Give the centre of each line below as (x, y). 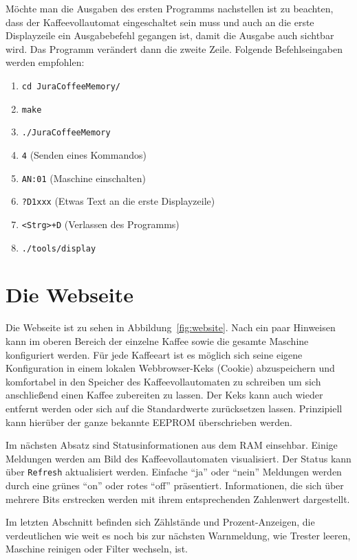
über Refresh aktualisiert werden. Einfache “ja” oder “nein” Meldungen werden (174, 472)
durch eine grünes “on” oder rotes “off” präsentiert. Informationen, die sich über (175, 485)
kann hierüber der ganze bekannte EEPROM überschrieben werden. (149, 422)
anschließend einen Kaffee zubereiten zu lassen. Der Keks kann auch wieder (164, 395)
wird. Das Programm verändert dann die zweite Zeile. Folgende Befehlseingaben (174, 48)
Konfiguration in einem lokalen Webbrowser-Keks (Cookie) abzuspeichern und (170, 368)
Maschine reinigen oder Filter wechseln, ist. (97, 549)
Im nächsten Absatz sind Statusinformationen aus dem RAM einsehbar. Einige (172, 445)
